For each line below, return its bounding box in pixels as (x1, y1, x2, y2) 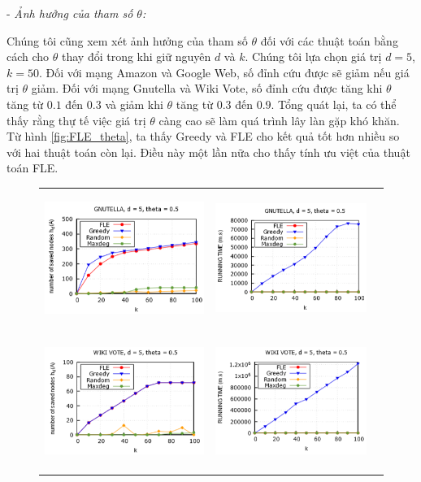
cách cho (7, 48, 50, 65)
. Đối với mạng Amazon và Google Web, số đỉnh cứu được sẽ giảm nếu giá (38, 63, 410, 80)
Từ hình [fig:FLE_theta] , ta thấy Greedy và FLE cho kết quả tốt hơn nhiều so (7, 128, 400, 145)
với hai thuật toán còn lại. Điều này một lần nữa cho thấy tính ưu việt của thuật (7, 143, 410, 160)
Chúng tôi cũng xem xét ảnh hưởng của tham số (7, 32, 248, 49)
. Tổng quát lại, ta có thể (271, 95, 397, 112)
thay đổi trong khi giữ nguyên (62, 48, 211, 65)
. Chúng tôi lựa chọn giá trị (245, 48, 382, 65)
